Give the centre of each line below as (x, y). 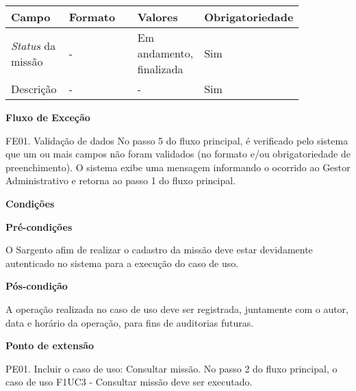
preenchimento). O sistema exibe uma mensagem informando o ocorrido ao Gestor (178, 167)
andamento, (165, 53)
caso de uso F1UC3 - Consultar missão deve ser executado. (129, 382)
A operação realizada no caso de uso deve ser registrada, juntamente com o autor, (177, 308)
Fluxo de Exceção (48, 117)
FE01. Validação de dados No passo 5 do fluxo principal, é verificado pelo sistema (177, 140)
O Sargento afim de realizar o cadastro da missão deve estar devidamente (159, 250)
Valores (157, 17)
